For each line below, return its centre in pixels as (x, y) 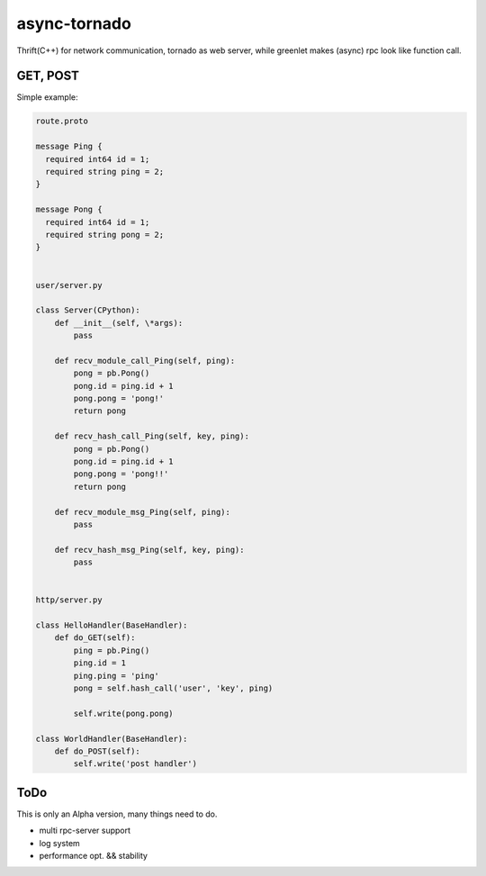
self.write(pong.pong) (124, 713)
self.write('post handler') (135, 764)
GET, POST (48, 76)
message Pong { (69, 210)
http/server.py (69, 600)
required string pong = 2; (105, 235)
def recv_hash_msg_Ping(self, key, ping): (149, 550)
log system (59, 843)
